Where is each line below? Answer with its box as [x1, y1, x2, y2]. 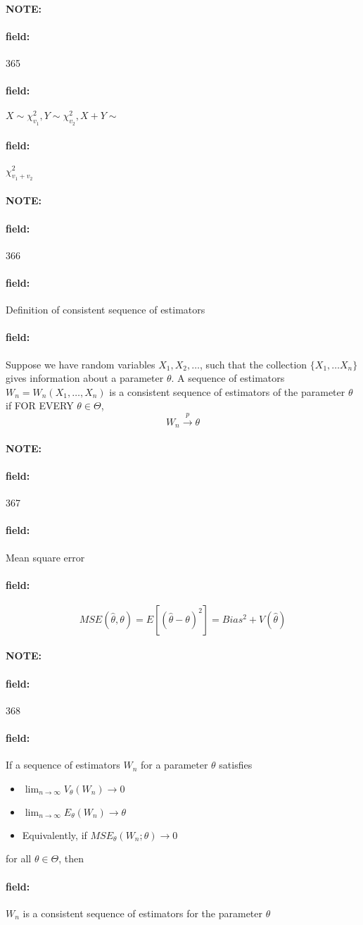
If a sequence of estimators [6, 757, 120, 772]
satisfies [219, 757, 253, 772]
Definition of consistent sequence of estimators [6, 302, 205, 317]
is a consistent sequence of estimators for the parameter [23, 905, 263, 920]
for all [6, 851, 32, 866]
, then [58, 851, 84, 866]
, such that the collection [199, 356, 307, 371]
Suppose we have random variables [6, 356, 155, 371]
